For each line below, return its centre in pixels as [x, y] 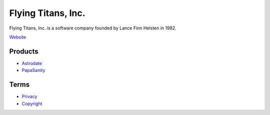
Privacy [29, 96]
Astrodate [32, 63]
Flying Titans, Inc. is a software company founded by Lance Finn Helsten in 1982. [93, 28]
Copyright [32, 103]
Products [24, 51]
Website [18, 37]
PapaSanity [33, 70]
